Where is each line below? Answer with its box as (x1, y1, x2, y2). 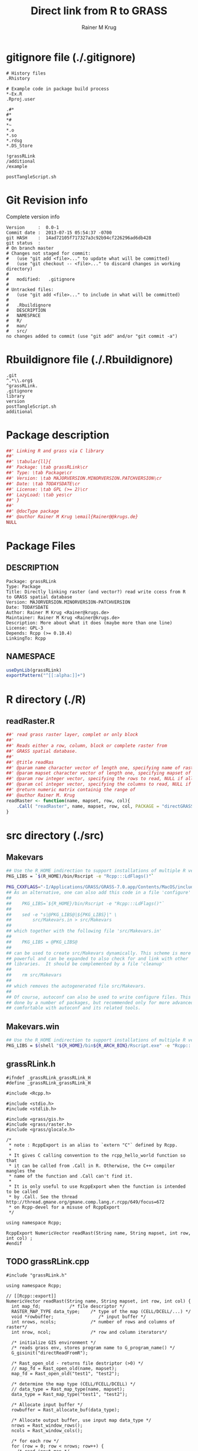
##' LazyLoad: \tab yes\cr (6, 492, 72, 498)
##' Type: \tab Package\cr (6, 470, 72, 476)
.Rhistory (6, 75, 31, 81)
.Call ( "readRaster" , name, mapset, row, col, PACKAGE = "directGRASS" (16, 803, 196, 809)
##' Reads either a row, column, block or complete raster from (6, 743, 167, 749)
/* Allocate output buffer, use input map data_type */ (11, 1417, 151, 1423)
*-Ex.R (6, 91, 22, 97)
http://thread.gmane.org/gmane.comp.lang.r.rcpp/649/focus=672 (6, 1199, 165, 1205)
